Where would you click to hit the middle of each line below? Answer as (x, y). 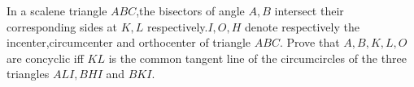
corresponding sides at (62, 26)
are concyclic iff (45, 58)
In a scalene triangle (57, 10)
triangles (28, 74)
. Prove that (309, 42)
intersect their (309, 10)
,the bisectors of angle (190, 10)
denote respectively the (302, 26)
